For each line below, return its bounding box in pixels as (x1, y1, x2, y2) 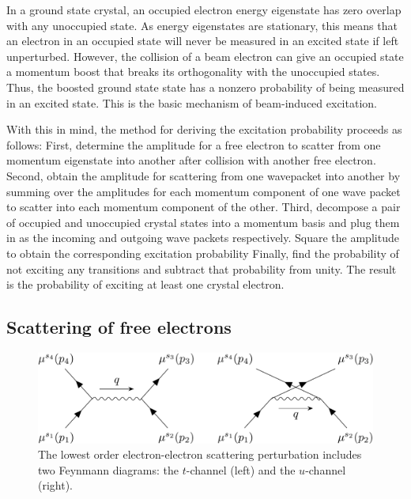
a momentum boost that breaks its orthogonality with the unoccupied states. (6, 63, 380, 80)
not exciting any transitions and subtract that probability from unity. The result (6, 260, 397, 277)
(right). (38, 477, 74, 493)
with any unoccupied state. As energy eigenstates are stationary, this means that (6, 17, 398, 33)
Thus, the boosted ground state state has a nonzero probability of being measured (6, 78, 405, 95)
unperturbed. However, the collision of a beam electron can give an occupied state (6, 47, 404, 64)
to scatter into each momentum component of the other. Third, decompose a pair (6, 198, 401, 215)
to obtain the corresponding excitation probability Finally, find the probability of (6, 244, 399, 261)
